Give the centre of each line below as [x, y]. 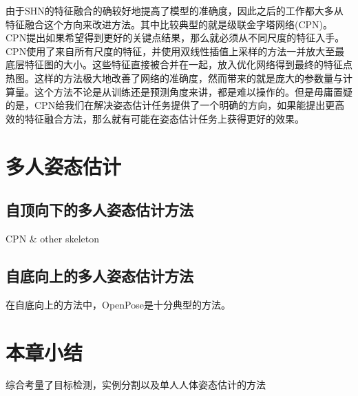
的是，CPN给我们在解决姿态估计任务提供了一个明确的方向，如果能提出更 [170, 105]
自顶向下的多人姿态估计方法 [99, 210]
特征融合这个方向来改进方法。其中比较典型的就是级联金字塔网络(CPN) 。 [169, 24]
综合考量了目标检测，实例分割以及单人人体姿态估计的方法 [136, 385]
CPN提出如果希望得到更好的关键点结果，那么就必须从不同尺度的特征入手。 [175, 38]
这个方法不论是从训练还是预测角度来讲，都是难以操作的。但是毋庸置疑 [193, 91]
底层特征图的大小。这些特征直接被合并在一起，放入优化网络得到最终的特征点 [179, 64]
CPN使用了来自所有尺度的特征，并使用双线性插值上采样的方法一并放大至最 [175, 51]
